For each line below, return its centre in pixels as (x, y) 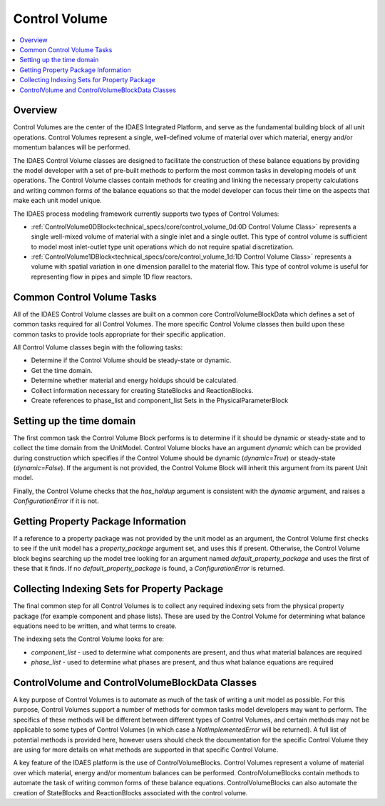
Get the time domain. (62, 370)
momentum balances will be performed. (72, 147)
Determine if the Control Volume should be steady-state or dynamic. (131, 360)
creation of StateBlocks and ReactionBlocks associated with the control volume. (130, 792)
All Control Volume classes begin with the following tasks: (98, 347)
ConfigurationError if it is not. (56, 501)
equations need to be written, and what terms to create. (95, 626)
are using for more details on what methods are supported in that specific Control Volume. (146, 750)
